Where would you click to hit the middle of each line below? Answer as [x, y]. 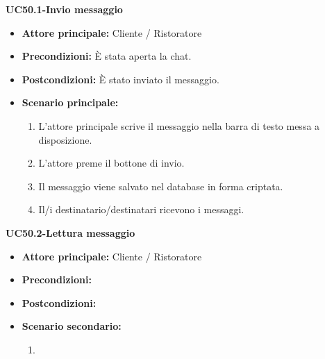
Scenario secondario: [72, 326]
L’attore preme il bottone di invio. [111, 163]
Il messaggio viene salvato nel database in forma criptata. [161, 186]
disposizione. [65, 139]
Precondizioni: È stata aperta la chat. [107, 56]
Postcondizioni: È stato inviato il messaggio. [120, 79]
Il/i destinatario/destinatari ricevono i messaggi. [141, 209]
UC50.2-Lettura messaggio [70, 232]
